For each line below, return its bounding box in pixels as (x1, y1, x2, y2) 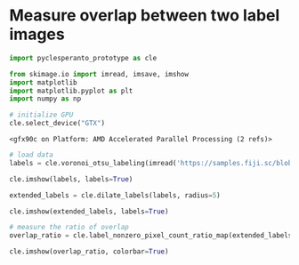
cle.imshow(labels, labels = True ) (9, 174, 133, 183)
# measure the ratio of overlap (9, 223, 129, 232)
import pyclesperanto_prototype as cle (9, 53, 158, 62)
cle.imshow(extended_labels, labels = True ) (9, 206, 169, 216)
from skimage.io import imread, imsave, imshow (9, 69, 190, 78)
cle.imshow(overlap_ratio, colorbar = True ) (9, 247, 169, 256)
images (9, 24, 65, 44)
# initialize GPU (9, 110, 74, 120)
